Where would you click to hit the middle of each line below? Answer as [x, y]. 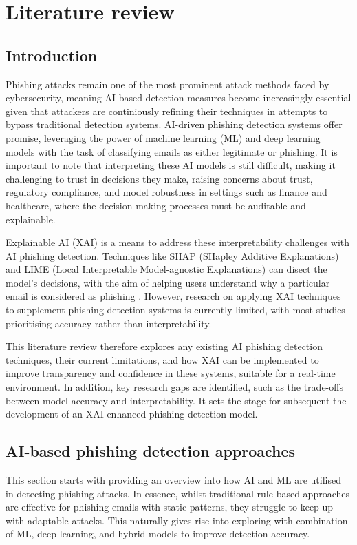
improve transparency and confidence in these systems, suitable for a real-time [171, 373]
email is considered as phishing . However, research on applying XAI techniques [173, 296]
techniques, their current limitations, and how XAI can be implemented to [162, 359]
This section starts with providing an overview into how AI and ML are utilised [174, 480]
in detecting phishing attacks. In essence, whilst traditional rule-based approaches [177, 493]
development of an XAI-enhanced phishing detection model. [132, 414]
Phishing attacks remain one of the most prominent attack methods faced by [167, 84]
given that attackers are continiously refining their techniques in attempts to [167, 111]
